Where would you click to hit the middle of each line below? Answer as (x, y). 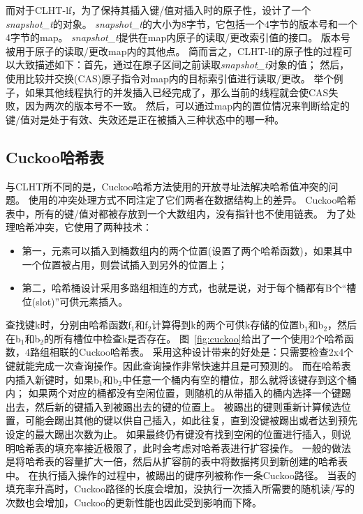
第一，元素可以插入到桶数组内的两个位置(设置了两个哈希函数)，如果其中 (187, 250)
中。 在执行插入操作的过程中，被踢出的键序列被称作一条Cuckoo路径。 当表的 (181, 475)
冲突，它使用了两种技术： (93, 227)
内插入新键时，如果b (52, 379)
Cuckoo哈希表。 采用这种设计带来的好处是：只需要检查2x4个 (216, 352)
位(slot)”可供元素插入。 (75, 301)
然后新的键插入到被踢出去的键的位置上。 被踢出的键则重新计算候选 (188, 406)
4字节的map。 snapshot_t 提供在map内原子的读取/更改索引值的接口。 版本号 (178, 37)
